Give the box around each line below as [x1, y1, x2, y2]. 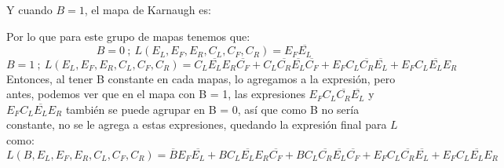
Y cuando [6, 2, 53, 17]
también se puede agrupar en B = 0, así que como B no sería [65, 100, 360, 117]
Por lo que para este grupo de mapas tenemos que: [6, 27, 250, 44]
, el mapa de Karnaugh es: [84, 2, 211, 17]
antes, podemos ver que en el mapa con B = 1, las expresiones [6, 86, 305, 102]
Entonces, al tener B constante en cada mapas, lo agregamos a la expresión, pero [6, 70, 396, 86]
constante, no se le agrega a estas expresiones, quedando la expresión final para [6, 116, 387, 133]
